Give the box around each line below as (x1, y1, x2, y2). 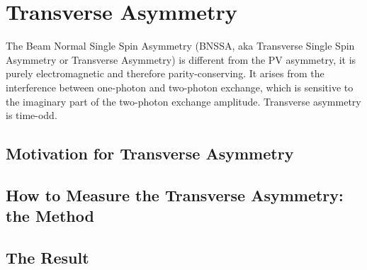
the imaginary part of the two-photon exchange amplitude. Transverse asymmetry (6, 94, 361, 108)
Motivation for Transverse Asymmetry (6, 142, 294, 164)
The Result (6, 247, 89, 269)
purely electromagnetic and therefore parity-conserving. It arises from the (6, 66, 324, 81)
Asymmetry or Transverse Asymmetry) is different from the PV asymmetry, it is (6, 52, 356, 67)
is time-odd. (6, 108, 57, 123)
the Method (6, 205, 94, 227)
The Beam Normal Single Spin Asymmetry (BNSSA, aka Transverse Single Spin (6, 38, 355, 53)
